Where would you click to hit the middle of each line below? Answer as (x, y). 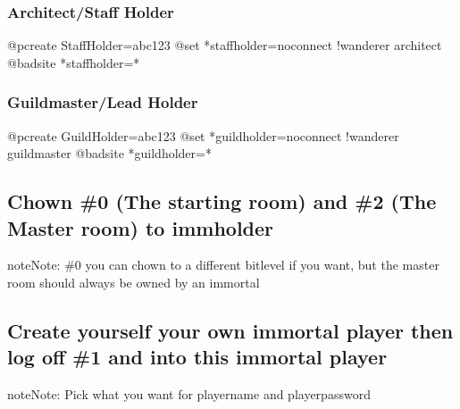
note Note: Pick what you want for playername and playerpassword (189, 394)
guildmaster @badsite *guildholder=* (109, 153)
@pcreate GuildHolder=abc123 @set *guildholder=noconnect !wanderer (203, 135)
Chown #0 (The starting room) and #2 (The (222, 201)
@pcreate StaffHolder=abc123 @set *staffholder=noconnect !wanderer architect (225, 45)
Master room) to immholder (141, 227)
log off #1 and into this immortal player (197, 357)
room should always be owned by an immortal (134, 282)
